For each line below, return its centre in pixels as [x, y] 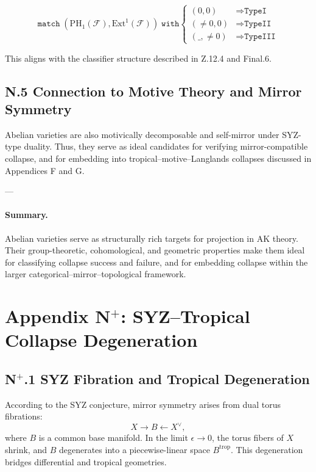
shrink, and [26, 449]
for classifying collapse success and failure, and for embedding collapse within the [156, 262]
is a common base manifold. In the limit [113, 438]
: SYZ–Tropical [185, 316]
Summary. [26, 215]
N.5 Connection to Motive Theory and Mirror [153, 91]
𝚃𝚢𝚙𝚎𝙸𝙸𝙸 [260, 37]
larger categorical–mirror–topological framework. [96, 274]
